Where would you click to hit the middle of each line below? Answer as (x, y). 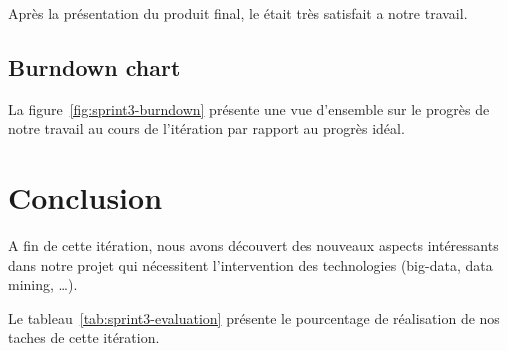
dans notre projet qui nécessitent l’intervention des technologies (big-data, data (250, 264)
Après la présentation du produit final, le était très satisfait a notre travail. (238, 13)
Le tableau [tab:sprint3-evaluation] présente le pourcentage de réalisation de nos (254, 317)
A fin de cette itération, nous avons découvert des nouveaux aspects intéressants (253, 245)
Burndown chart (94, 66)
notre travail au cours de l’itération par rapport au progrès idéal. (206, 128)
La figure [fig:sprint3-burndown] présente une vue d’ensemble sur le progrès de (249, 108)
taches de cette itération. (84, 337)
